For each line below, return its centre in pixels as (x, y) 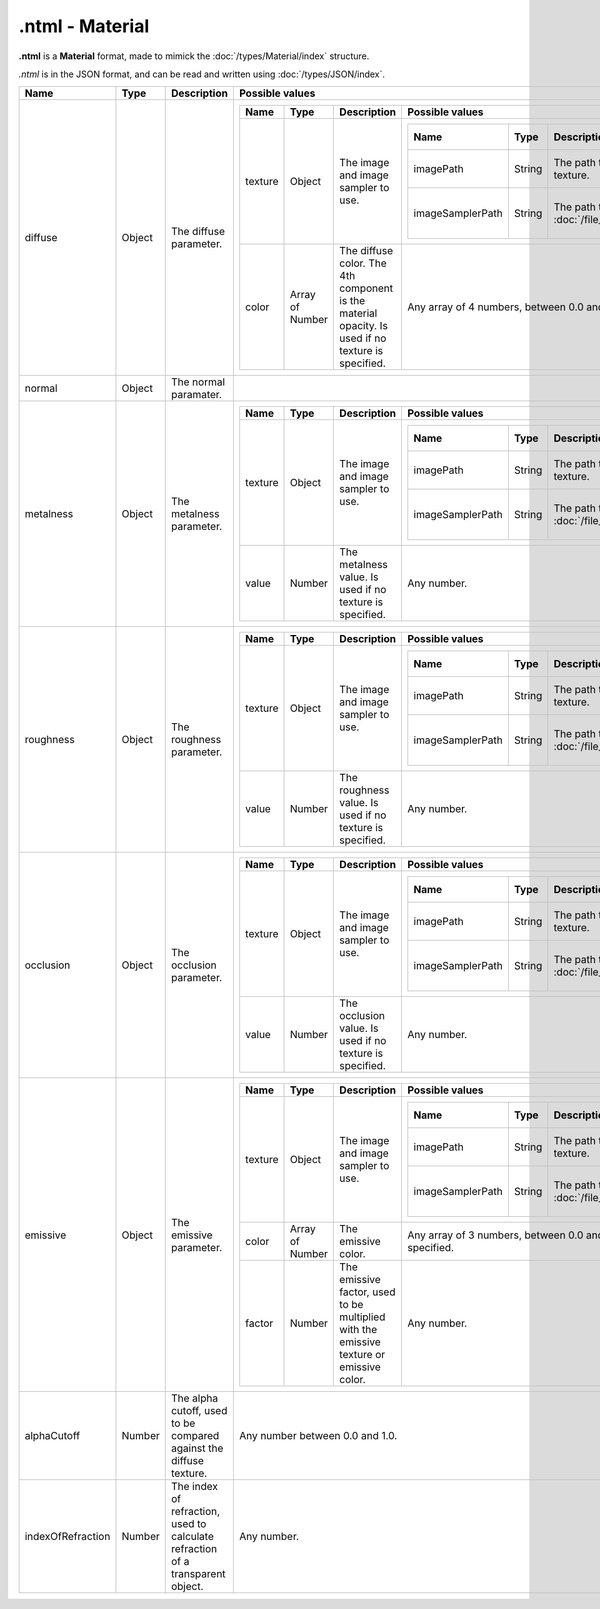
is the (352, 301)
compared (195, 1436)
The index (194, 1487)
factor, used (367, 1292)
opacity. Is (364, 326)
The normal (197, 382)
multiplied (362, 1317)
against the (197, 1448)
